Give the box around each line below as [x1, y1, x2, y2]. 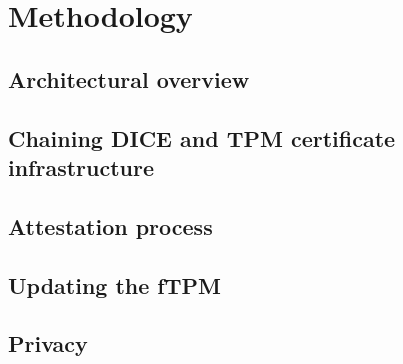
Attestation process [8, 210, 213, 241]
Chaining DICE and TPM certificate [8, 122, 396, 153]
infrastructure [8, 151, 155, 182]
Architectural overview [8, 63, 250, 94]
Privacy [8, 328, 88, 359]
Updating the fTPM [8, 269, 221, 300]
